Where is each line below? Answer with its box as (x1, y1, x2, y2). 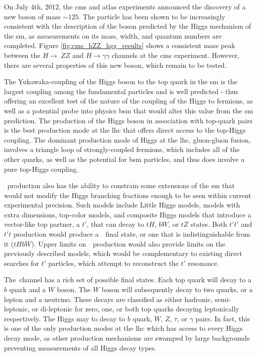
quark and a (9, 284, 46, 295)
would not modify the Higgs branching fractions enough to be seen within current (4, 190, 252, 200)
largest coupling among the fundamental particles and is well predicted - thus (4, 86, 239, 96)
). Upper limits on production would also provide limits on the (31, 238, 225, 249)
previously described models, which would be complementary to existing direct (4, 248, 242, 258)
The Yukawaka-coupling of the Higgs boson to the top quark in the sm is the (4, 76, 238, 87)
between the (4, 50, 41, 60)
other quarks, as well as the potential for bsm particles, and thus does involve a (4, 153, 245, 164)
